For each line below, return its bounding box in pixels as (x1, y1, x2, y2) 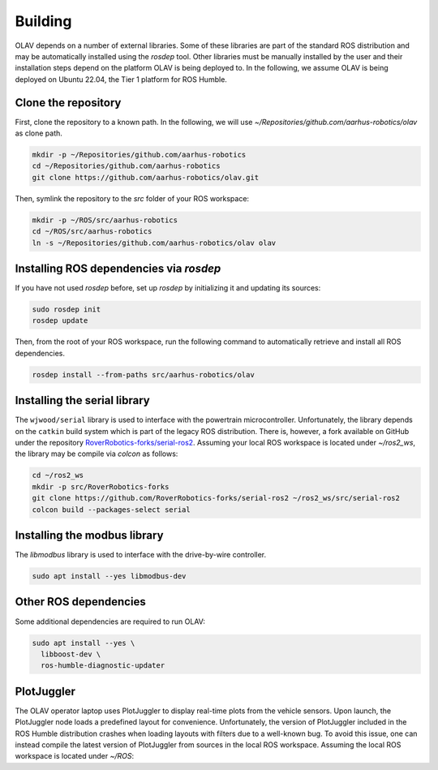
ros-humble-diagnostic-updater (41, 661, 165, 670)
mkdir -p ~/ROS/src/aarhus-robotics (32, 215, 178, 225)
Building (15, 12, 72, 30)
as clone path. (15, 128, 62, 138)
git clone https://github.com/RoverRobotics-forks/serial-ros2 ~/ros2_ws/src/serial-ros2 (32, 493, 401, 503)
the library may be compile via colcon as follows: (15, 449, 178, 458)
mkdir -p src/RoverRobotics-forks (32, 482, 170, 491)
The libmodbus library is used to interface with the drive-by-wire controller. (15, 550, 267, 560)
